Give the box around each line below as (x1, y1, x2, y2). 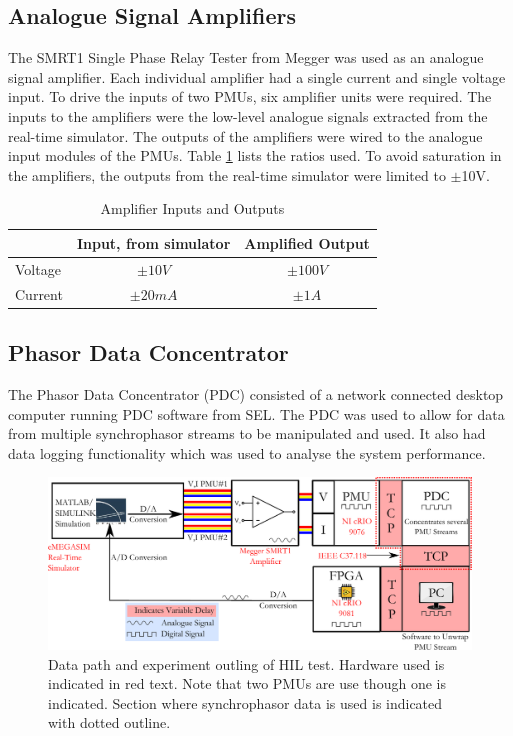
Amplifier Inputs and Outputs (100, 198, 285, 219)
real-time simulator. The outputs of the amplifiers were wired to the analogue (8, 125, 483, 146)
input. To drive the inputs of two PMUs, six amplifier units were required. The (8, 86, 492, 107)
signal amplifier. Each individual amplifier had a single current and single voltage (8, 66, 506, 87)
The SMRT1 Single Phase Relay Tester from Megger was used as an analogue (8, 47, 484, 68)
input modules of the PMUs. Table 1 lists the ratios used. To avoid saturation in (8, 145, 502, 166)
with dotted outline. (48, 712, 171, 733)
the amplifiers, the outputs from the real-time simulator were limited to (8, 164, 446, 185)
